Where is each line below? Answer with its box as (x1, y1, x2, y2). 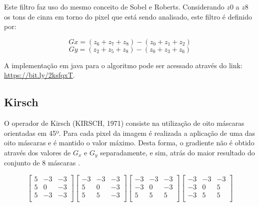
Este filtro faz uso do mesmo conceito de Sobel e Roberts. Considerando (4, 2, 224, 12)
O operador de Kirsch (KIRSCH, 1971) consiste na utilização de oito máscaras (4, 118, 244, 128)
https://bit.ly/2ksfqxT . (4, 70, 75, 80)
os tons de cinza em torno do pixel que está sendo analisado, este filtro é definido (4, 11, 252, 22)
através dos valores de (4, 147, 71, 157)
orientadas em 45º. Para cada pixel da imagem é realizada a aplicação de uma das (4, 127, 255, 138)
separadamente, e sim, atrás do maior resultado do (100, 147, 255, 157)
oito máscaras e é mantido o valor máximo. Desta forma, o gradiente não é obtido (4, 137, 254, 148)
